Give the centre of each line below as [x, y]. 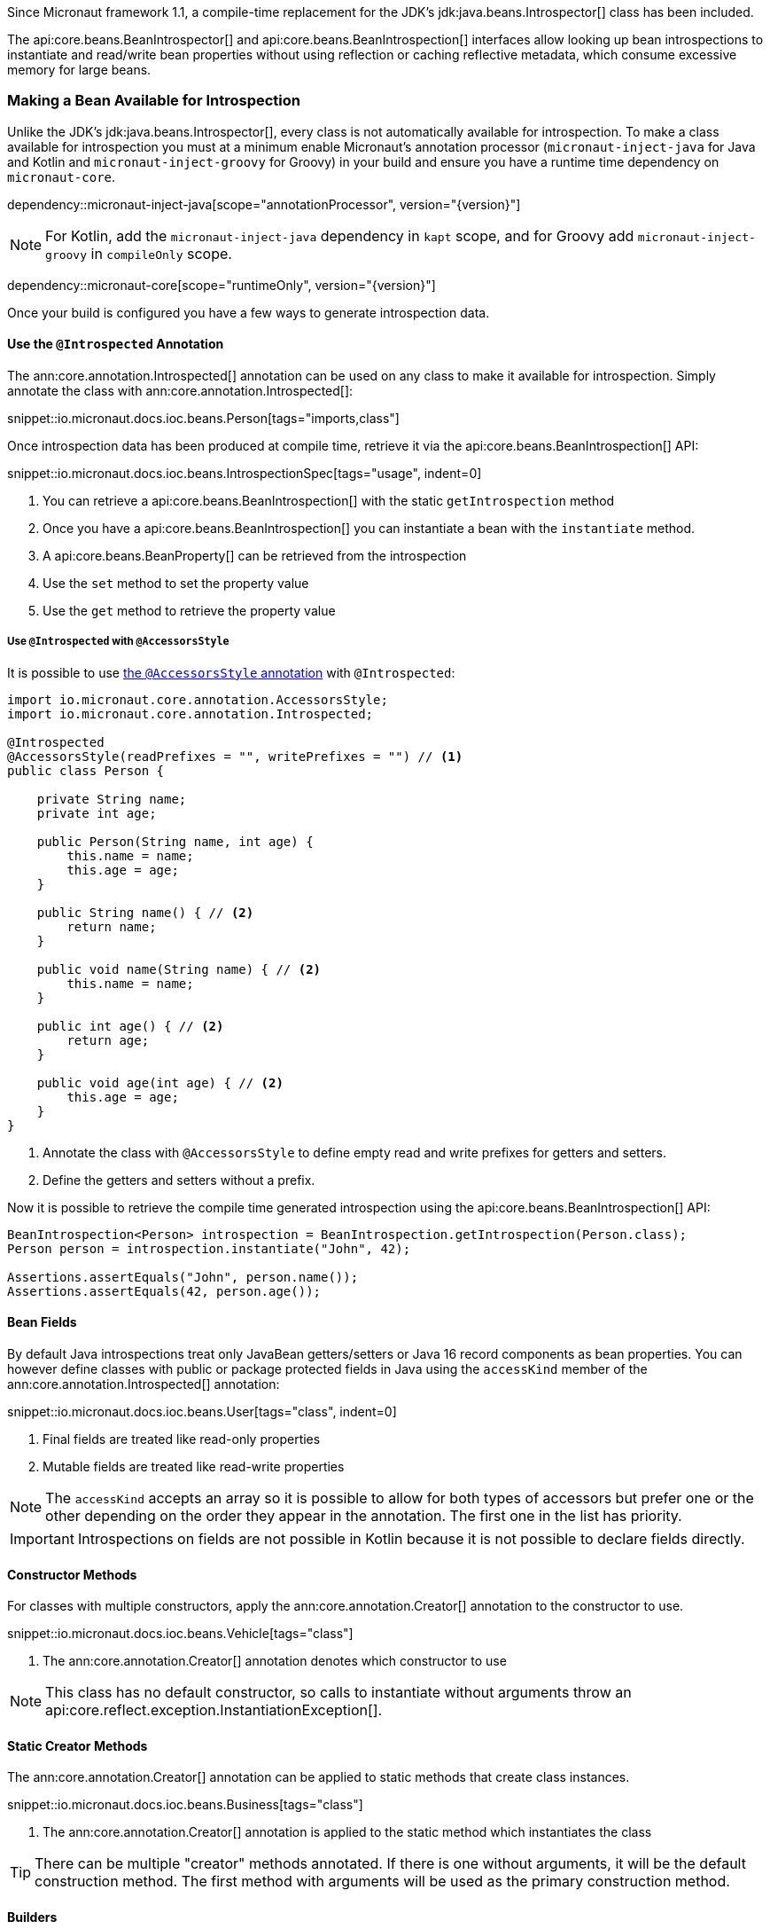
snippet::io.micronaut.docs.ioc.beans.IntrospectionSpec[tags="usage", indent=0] [245, 473]
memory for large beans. [79, 70]
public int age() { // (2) [130, 1026]
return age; [108, 1040]
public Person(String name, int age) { [175, 841]
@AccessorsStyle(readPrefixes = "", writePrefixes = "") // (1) [235, 756]
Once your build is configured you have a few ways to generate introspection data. [249, 312]
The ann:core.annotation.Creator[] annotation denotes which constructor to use [275, 1661]
